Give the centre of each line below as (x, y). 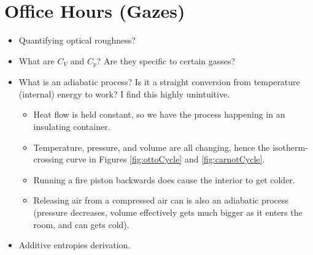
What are (37, 60)
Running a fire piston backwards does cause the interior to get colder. (164, 179)
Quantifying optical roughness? (77, 40)
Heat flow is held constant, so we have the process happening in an (159, 114)
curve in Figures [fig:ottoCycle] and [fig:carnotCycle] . (165, 159)
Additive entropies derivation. (75, 245)
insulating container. (72, 126)
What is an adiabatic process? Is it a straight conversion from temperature (159, 82)
